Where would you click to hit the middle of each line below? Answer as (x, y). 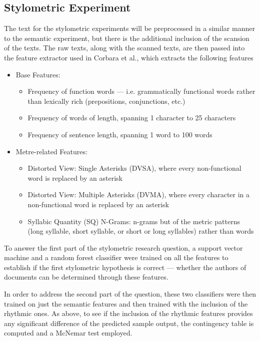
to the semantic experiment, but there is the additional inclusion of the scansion (127, 38)
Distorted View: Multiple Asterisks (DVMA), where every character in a (139, 194)
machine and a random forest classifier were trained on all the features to (116, 257)
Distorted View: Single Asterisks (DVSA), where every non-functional (134, 168)
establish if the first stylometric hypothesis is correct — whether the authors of (125, 267)
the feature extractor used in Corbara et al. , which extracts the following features (129, 57)
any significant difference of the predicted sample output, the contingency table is (129, 323)
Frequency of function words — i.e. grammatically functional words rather (141, 91)
